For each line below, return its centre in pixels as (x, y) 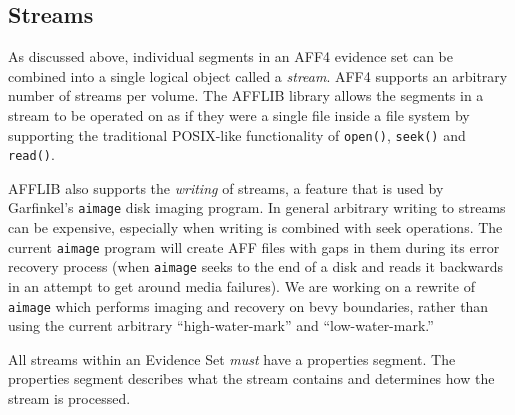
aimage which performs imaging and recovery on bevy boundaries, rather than (248, 305)
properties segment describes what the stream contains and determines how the (251, 378)
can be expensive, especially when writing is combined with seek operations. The (255, 227)
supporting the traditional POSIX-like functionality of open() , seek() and (237, 134)
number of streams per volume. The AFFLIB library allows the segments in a (246, 95)
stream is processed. (69, 398)
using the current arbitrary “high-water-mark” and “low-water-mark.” (221, 325)
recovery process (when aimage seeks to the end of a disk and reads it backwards (256, 266)
